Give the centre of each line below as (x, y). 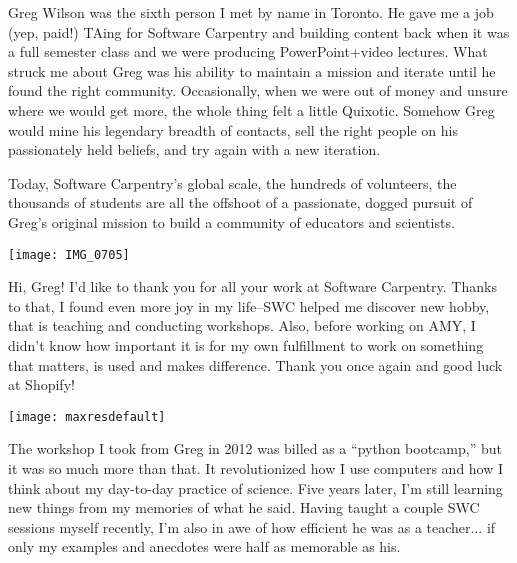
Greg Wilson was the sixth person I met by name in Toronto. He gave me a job (251, 12)
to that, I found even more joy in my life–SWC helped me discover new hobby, (249, 305)
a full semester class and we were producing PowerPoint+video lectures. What (248, 51)
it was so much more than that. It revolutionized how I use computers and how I (256, 468)
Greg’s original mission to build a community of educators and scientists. (231, 221)
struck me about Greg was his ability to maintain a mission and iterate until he (252, 70)
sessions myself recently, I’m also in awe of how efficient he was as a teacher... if (252, 526)
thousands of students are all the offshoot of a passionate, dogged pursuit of (240, 202)
